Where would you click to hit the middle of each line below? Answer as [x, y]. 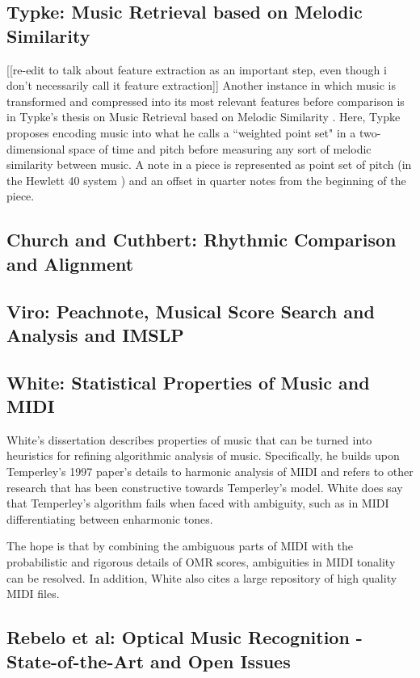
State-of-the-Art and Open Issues [149, 661]
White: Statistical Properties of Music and [188, 382]
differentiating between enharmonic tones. [110, 518]
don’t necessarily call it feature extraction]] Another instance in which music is [201, 85]
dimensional [36, 148]
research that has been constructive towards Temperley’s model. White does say [205, 487]
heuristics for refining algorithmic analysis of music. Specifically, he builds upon [203, 455]
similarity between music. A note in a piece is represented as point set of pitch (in [209, 164]
